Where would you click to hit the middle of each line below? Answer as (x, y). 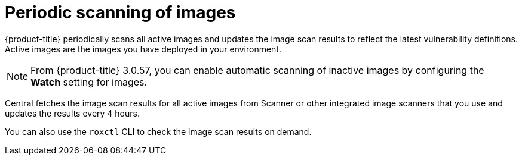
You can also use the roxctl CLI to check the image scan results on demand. (158, 131)
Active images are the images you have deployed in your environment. (143, 49)
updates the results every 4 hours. (72, 113)
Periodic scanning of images (120, 12)
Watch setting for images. (89, 82)
